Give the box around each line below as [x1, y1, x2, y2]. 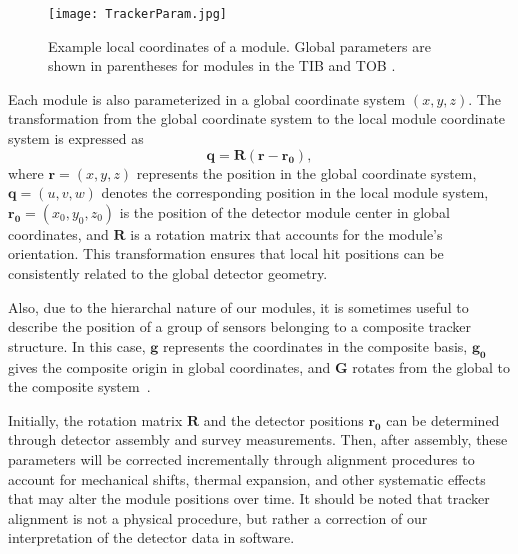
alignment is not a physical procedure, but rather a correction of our [8, 507, 428, 528]
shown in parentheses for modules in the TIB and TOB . [48, 55, 396, 76]
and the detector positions [203, 409, 364, 430]
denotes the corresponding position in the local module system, [101, 182, 489, 203]
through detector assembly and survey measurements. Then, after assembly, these [8, 429, 508, 450]
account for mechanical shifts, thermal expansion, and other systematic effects [8, 468, 486, 489]
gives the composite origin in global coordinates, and [8, 356, 331, 377]
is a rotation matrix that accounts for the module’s [130, 223, 443, 244]
